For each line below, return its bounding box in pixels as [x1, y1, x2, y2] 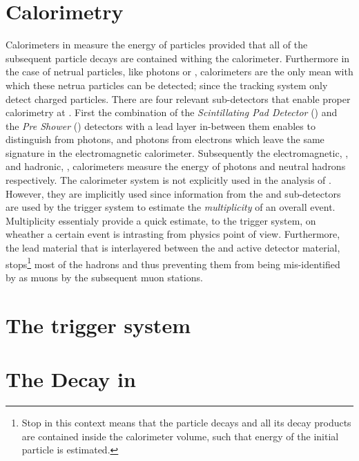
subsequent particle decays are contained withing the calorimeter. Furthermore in [6, 50, 350, 65]
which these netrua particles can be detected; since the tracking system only [6, 77, 328, 92]
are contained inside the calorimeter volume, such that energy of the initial [21, 429, 339, 443]
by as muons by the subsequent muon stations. [6, 270, 203, 284]
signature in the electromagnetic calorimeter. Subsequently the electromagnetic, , [6, 145, 349, 160]
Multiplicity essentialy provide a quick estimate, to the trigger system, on [6, 213, 316, 227]
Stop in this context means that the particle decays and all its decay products [21, 415, 351, 429]
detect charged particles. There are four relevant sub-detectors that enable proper [6, 91, 351, 106]
